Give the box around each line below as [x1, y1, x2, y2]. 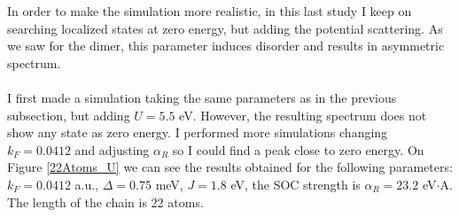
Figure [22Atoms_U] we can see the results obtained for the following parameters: [7, 158, 453, 176]
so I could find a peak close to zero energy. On [172, 140, 424, 159]
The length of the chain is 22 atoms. [7, 192, 204, 211]
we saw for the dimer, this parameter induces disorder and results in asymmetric [7, 36, 445, 55]
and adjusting [74, 140, 150, 159]
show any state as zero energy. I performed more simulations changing [7, 123, 388, 142]
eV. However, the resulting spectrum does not [179, 105, 427, 124]
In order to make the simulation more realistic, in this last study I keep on [7, 2, 412, 19]
